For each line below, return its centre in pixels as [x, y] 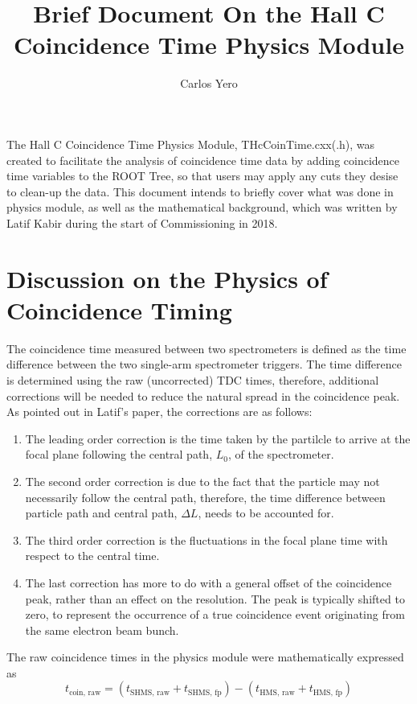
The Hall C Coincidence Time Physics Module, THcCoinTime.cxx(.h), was [191, 144]
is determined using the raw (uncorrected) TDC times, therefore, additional [193, 379]
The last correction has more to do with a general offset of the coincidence [208, 582]
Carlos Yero [209, 83]
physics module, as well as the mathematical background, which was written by [202, 207]
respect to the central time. [92, 556]
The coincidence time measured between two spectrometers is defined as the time [206, 348]
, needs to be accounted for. [266, 513]
